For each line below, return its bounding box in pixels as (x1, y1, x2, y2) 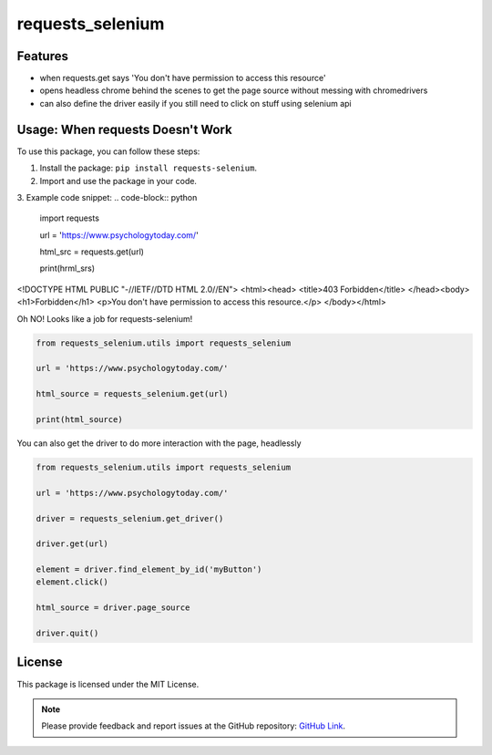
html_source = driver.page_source (36, 603, 190, 613)
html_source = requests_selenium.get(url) (36, 388, 229, 399)
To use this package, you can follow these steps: (16, 146, 200, 157)
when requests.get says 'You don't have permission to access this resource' (39, 73, 327, 84)
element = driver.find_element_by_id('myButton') (36, 564, 262, 574)
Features (16, 48, 68, 64)
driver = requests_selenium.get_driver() (36, 513, 224, 523)
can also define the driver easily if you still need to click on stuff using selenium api (39, 98, 352, 109)
